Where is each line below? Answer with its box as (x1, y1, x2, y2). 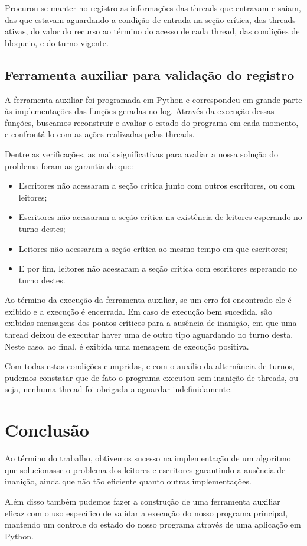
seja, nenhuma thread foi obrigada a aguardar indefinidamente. (5, 383, 233, 395)
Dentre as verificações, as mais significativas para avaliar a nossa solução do (5, 147, 278, 160)
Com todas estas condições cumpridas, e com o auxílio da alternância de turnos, (5, 360, 295, 372)
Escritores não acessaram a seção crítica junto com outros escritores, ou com (18, 179, 295, 192)
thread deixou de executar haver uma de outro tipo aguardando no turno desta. (5, 328, 293, 341)
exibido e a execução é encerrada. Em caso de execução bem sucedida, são (5, 305, 273, 317)
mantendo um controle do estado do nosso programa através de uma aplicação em (5, 518, 301, 531)
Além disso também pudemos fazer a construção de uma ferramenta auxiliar (5, 495, 280, 507)
